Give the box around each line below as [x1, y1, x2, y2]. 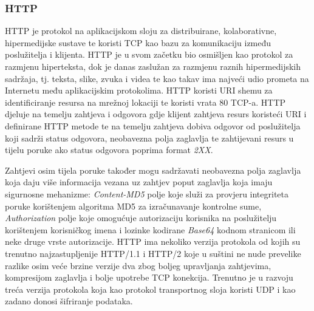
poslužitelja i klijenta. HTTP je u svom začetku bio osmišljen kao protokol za [5, 48, 293, 61]
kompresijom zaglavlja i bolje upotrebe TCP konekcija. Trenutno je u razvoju [5, 271, 293, 284]
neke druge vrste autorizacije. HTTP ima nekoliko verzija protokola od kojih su [5, 235, 301, 248]
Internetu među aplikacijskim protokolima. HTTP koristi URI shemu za [5, 84, 273, 97]
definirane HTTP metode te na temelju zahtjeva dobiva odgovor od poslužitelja [5, 119, 301, 132]
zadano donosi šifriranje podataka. [5, 295, 133, 307]
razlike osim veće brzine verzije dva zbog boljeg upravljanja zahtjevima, [5, 259, 271, 272]
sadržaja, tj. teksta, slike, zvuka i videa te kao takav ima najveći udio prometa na [5, 72, 309, 84]
